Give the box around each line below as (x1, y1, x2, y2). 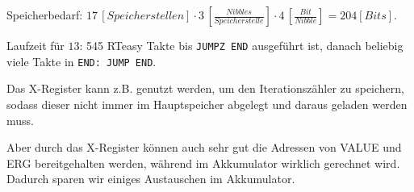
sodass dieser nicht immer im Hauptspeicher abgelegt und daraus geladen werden (6, 95, 408, 112)
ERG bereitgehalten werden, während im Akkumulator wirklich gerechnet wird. (6, 154, 400, 171)
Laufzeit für (6, 37, 65, 53)
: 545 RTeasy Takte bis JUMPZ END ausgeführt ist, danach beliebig (79, 37, 404, 53)
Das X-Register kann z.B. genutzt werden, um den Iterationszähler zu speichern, (6, 80, 404, 97)
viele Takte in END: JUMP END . (6, 52, 157, 69)
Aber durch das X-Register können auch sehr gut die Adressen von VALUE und (6, 139, 402, 156)
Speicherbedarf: (6, 6, 83, 23)
